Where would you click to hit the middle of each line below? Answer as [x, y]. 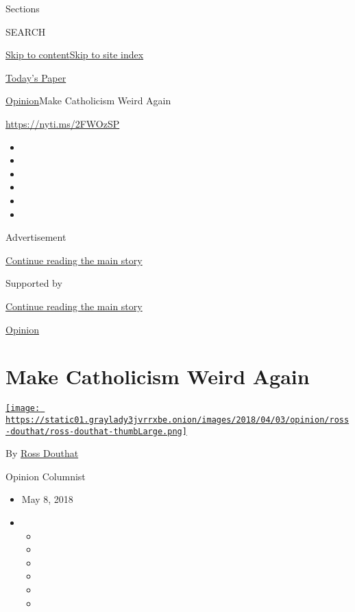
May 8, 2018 [47, 499]
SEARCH [26, 31]
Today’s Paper [36, 77]
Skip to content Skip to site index [75, 55]
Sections [23, 8]
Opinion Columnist [46, 476]
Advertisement [36, 237]
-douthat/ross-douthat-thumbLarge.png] [96, 431]
